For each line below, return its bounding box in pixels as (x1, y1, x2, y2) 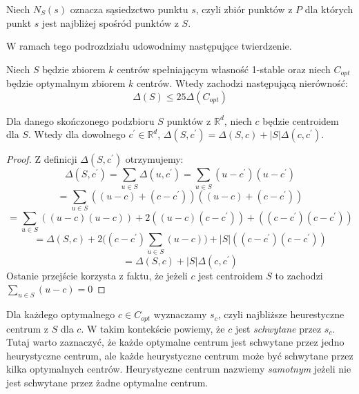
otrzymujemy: (125, 152, 184, 166)
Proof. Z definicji (6, 152, 77, 166)
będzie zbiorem (42, 61, 106, 76)
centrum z (6, 321, 49, 335)
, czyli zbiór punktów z (195, 2, 293, 16)
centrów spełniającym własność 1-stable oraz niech (117, 61, 331, 76)
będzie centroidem (262, 113, 339, 128)
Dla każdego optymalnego (6, 307, 115, 322)
